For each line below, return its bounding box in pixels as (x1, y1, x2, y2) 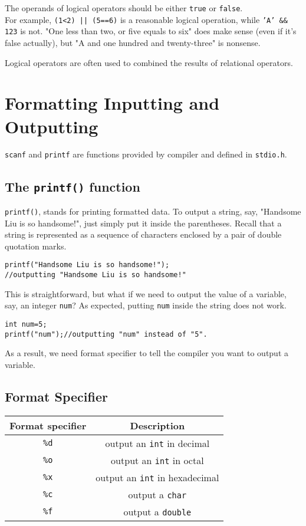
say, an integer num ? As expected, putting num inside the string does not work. (5, 299, 287, 311)
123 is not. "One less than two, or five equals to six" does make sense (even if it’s (5, 25, 297, 37)
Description (130, 418, 185, 432)
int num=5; (5, 320, 47, 328)
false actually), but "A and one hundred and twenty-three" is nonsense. (5, 36, 261, 48)
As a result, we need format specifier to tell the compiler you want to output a (5, 347, 289, 359)
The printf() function (5, 177, 140, 195)
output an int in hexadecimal (96, 470, 219, 484)
